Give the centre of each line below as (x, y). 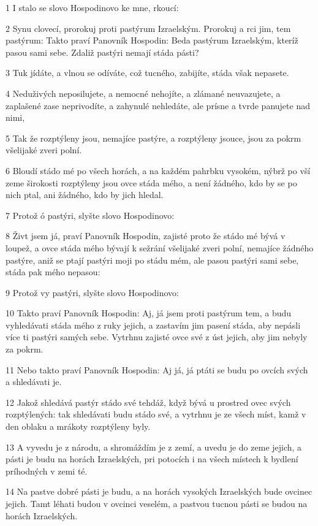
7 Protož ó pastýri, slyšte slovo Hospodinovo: (90, 215)
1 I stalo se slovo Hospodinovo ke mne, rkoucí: (92, 7)
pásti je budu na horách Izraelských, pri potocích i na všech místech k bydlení (152, 459)
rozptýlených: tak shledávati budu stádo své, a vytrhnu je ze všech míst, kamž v (156, 414)
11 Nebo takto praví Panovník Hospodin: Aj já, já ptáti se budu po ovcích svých (157, 369)
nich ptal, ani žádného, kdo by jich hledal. (85, 195)
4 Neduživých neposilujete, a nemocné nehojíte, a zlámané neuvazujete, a (143, 93)
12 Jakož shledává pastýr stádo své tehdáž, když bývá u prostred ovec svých (148, 402)
